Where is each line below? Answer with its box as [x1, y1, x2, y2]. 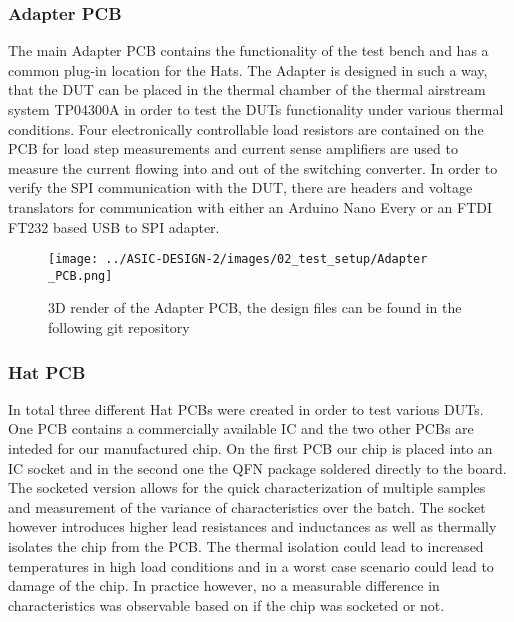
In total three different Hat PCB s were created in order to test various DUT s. [8, 398, 484, 419]
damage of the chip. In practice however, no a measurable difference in [8, 575, 440, 596]
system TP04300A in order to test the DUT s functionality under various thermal [8, 99, 504, 119]
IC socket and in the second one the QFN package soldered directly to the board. [8, 457, 507, 478]
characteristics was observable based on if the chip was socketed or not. [8, 594, 445, 615]
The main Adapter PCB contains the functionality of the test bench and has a [8, 40, 489, 61]
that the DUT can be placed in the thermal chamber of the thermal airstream [8, 79, 486, 100]
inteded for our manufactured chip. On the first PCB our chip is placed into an [8, 438, 493, 459]
